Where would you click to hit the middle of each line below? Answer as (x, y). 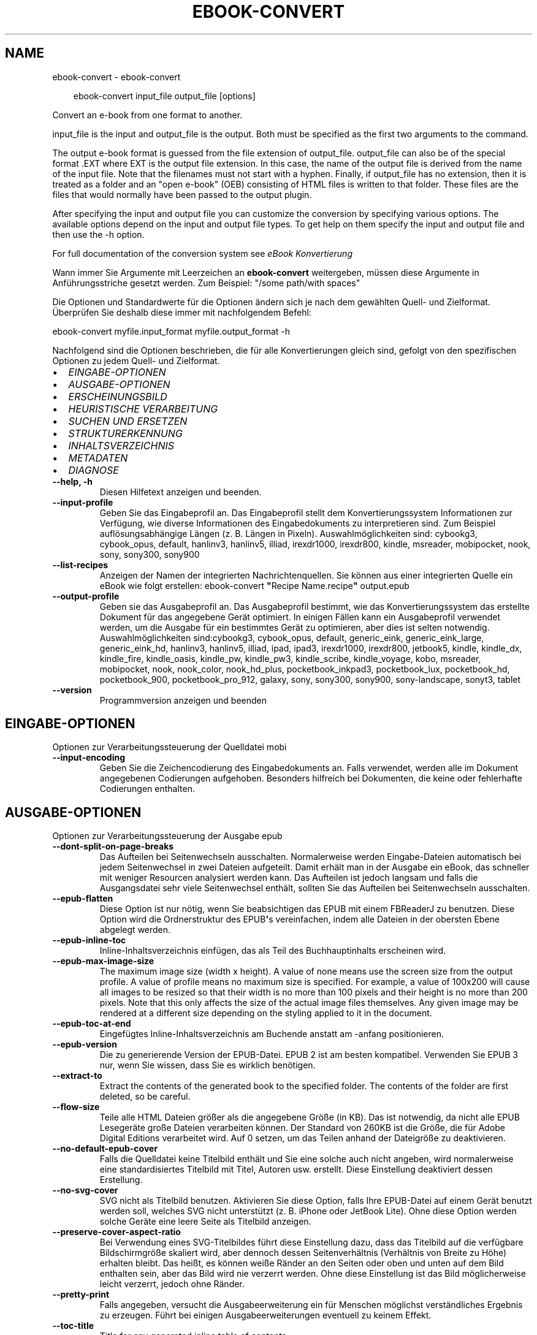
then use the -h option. (98, 234)
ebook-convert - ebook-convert (116, 77)
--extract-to (77, 1076)
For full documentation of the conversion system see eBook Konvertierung (202, 253)
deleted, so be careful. (145, 1097)
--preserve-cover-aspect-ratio (116, 1232)
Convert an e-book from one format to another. (147, 115)
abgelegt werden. (135, 930)
